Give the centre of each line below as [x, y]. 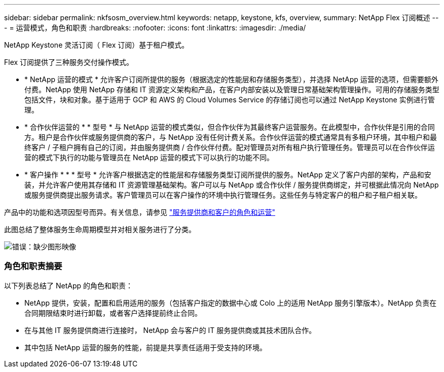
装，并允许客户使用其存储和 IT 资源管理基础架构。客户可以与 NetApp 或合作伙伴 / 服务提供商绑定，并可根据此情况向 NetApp [232, 185]
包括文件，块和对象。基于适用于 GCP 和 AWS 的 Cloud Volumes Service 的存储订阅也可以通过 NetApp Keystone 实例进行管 [230, 100]
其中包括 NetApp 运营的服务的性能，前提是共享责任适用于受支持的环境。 [145, 347]
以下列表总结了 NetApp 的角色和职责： [68, 285]
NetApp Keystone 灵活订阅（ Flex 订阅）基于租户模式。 [97, 45]
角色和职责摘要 [33, 266]
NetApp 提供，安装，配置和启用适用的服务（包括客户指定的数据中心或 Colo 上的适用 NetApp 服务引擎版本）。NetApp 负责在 [231, 303]
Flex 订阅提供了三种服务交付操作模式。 [69, 62]
